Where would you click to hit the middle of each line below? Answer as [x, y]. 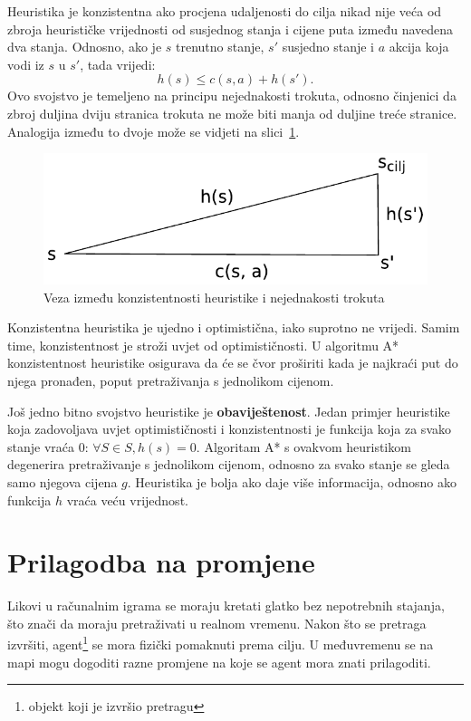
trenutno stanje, [220, 47]
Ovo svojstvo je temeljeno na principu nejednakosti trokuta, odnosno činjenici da [232, 96]
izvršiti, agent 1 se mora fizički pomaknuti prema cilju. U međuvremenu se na [221, 643]
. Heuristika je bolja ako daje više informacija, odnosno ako [292, 481]
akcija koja [419, 47]
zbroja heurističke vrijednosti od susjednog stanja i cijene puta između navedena [231, 29]
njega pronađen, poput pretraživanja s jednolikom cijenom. [171, 380]
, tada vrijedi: [118, 64]
